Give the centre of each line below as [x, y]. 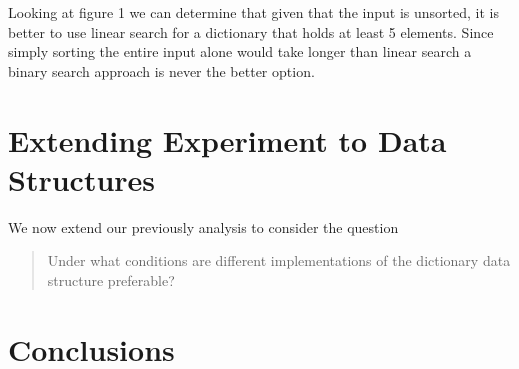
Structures [82, 178]
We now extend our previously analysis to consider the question [203, 226]
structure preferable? [111, 279]
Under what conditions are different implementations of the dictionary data [279, 260]
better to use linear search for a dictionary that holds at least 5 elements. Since [251, 31]
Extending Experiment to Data [227, 139]
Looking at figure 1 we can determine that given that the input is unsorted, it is [253, 12]
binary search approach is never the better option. [161, 70]
